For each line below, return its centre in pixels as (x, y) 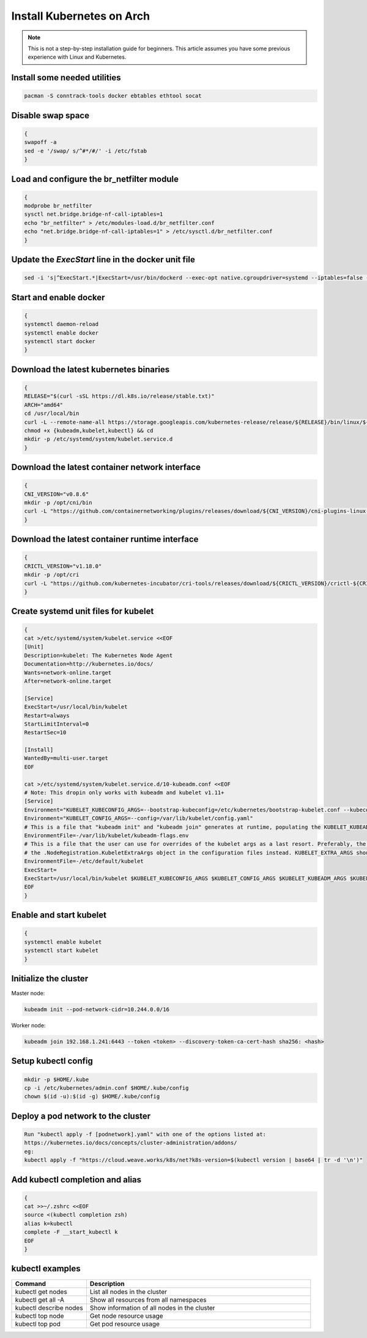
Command (30, 1283)
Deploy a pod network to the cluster (81, 1116)
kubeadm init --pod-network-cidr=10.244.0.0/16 (97, 1009)
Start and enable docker (58, 297)
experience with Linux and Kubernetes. (77, 57)
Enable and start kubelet (59, 915)
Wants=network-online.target (68, 672)
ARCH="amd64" (44, 405)
